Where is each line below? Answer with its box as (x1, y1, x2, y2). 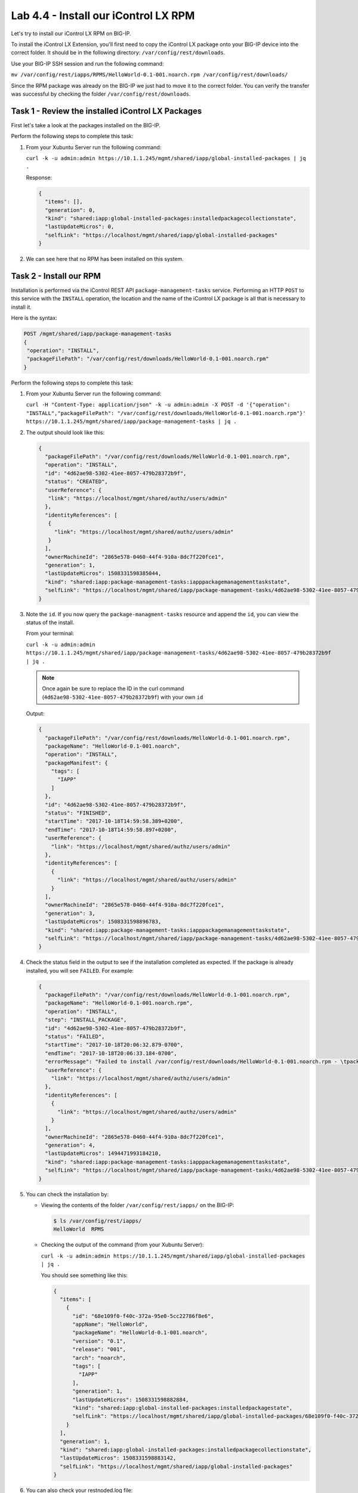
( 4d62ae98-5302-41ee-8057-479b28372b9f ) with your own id (42, 693, 203, 701)
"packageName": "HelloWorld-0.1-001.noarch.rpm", (45, 1000, 193, 1006)
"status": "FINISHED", (45, 810, 112, 816)
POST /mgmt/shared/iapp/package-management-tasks (23, 330, 172, 337)
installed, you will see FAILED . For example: (26, 967, 134, 974)
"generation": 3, (45, 910, 95, 917)
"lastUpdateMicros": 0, (45, 223, 115, 230)
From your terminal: (26, 630, 75, 637)
